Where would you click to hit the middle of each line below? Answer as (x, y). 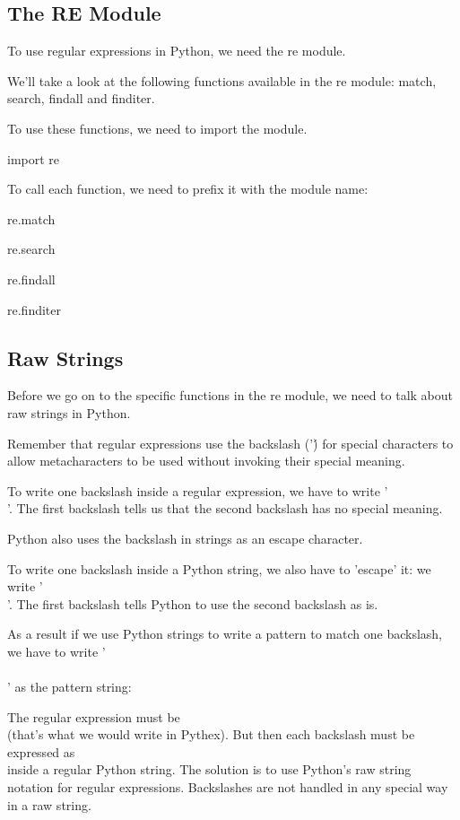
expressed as (41, 751)
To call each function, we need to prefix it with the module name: (188, 189)
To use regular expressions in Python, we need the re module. (177, 51)
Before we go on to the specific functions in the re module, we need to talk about (230, 395)
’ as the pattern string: (69, 687)
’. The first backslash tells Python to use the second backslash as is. (193, 603)
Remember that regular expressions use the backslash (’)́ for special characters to (230, 443)
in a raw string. (49, 804)
